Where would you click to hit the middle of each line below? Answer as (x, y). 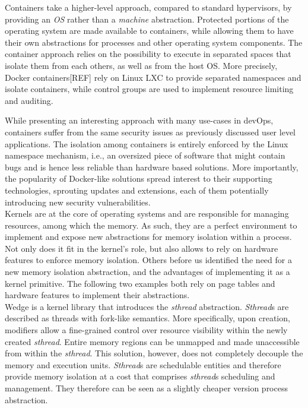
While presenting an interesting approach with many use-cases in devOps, (139, 120)
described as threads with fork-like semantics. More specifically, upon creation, (147, 318)
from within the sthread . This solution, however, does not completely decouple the (154, 353)
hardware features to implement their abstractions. (97, 295)
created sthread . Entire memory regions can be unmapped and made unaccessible (152, 341)
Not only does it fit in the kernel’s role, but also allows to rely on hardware (142, 248)
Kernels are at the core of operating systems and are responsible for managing (147, 214)
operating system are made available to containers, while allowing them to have (149, 31)
